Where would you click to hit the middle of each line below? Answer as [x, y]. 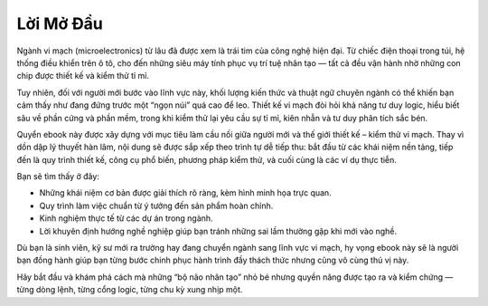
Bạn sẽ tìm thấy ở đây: [58, 177]
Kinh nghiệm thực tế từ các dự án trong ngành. [126, 218]
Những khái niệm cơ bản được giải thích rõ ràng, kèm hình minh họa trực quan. [185, 193]
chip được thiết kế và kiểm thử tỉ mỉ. [83, 76]
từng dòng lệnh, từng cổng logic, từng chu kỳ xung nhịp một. [130, 290]
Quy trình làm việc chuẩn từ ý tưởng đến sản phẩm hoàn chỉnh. [156, 206]
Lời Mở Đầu [60, 24]
